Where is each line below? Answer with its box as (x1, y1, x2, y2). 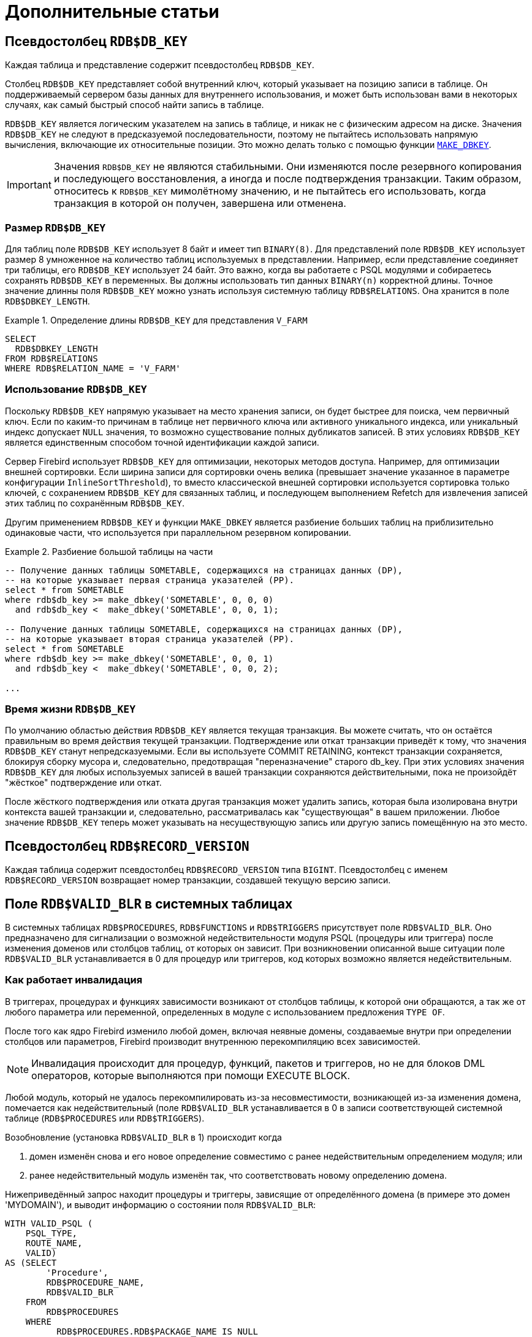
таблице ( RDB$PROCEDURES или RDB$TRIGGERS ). (5, 1112, 205, 1123)
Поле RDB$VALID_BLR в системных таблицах (5, 896, 293, 912)
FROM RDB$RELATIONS (5, 353, 98, 363)
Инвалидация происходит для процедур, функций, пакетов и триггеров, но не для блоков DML (31, 1056, 485, 1069)
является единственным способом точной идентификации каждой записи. (5, 436, 319, 448)
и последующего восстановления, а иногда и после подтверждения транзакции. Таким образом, (53, 172, 522, 185)
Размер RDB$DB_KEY (5, 221, 106, 234)
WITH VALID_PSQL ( (5, 1218, 93, 1228)
